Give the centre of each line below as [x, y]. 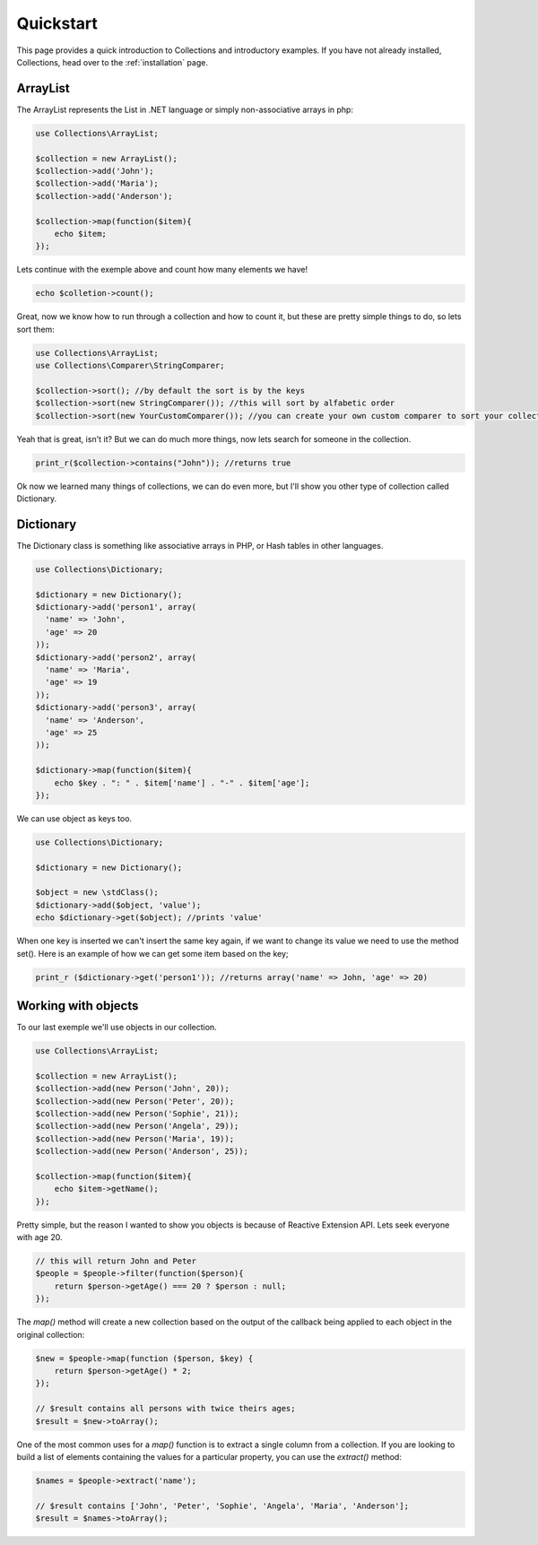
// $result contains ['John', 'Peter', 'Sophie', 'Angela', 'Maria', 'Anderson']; [222, 1506]
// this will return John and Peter [116, 1261]
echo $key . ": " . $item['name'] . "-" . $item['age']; [182, 783]
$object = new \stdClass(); [97, 893]
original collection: [51, 1334]
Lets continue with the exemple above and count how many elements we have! [162, 270]
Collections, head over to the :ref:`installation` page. [112, 62]
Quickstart [57, 23]
